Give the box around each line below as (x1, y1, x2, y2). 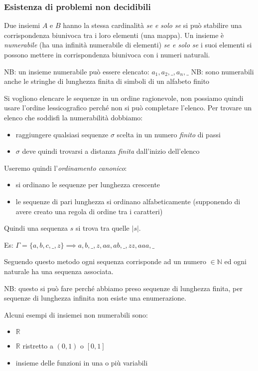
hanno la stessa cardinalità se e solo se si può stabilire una (63, 20, 242, 30)
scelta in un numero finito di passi (117, 129, 221, 139)
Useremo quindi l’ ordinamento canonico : (4, 162, 127, 173)
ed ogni (224, 256, 247, 267)
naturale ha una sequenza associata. (4, 266, 114, 276)
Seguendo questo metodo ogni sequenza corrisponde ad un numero (4, 256, 206, 267)
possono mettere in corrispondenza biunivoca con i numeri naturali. (4, 49, 210, 59)
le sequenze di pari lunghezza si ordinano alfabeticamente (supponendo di (15, 196, 241, 206)
